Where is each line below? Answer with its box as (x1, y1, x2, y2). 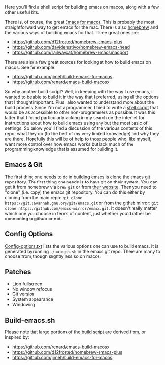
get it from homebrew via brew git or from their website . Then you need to (5, 184, 157, 190)
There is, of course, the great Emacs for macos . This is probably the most (5, 19, 155, 25)
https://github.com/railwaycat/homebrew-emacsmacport (12, 49, 128, 55)
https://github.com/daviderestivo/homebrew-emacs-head (12, 44, 130, 50)
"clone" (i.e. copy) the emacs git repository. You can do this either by (5, 189, 145, 195)
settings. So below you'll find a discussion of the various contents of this (5, 125, 153, 131)
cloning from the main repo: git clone (5, 194, 83, 200)
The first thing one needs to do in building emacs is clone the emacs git (5, 174, 150, 180)
